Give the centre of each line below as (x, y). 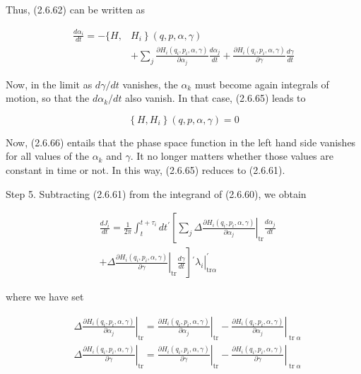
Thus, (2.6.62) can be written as (75, 9)
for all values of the (47, 156)
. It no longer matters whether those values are (232, 156)
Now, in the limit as (49, 84)
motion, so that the (48, 98)
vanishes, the (150, 84)
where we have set (45, 297)
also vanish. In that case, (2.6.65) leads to (215, 98)
